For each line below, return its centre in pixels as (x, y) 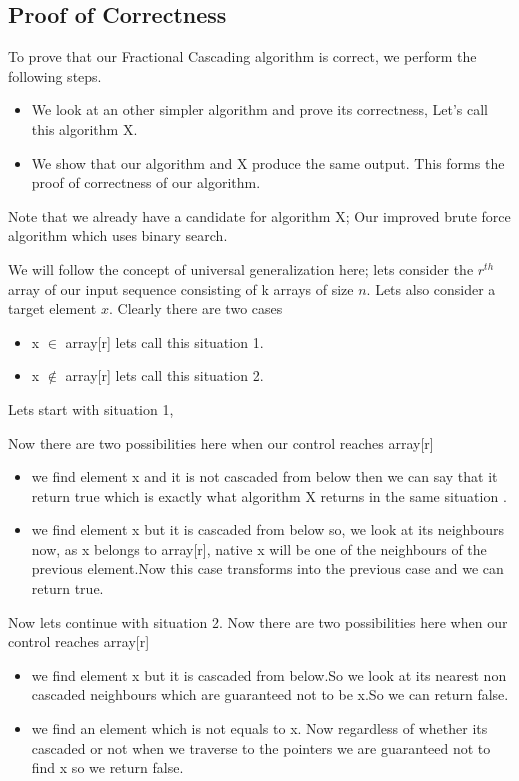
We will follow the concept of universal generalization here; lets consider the (241, 268)
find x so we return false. (107, 767)
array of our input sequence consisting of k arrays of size (181, 288)
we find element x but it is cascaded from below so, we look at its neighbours (267, 529)
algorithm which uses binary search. (118, 235)
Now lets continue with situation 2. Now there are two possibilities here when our (258, 621)
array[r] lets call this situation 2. (164, 375)
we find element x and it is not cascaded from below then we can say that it (264, 476)
